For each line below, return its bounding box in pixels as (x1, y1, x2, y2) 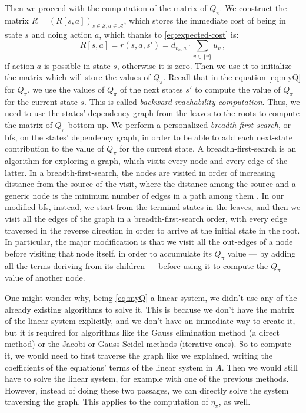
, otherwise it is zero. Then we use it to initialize (117, 59, 292, 71)
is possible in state (44, 59, 111, 71)
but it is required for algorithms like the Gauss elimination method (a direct (5, 326, 280, 338)
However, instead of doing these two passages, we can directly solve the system (5, 383, 289, 396)
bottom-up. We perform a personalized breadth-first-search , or (68, 118, 291, 130)
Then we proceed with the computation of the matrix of (5, 2, 207, 14)
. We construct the (219, 2, 287, 14)
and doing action (31, 28, 92, 40)
